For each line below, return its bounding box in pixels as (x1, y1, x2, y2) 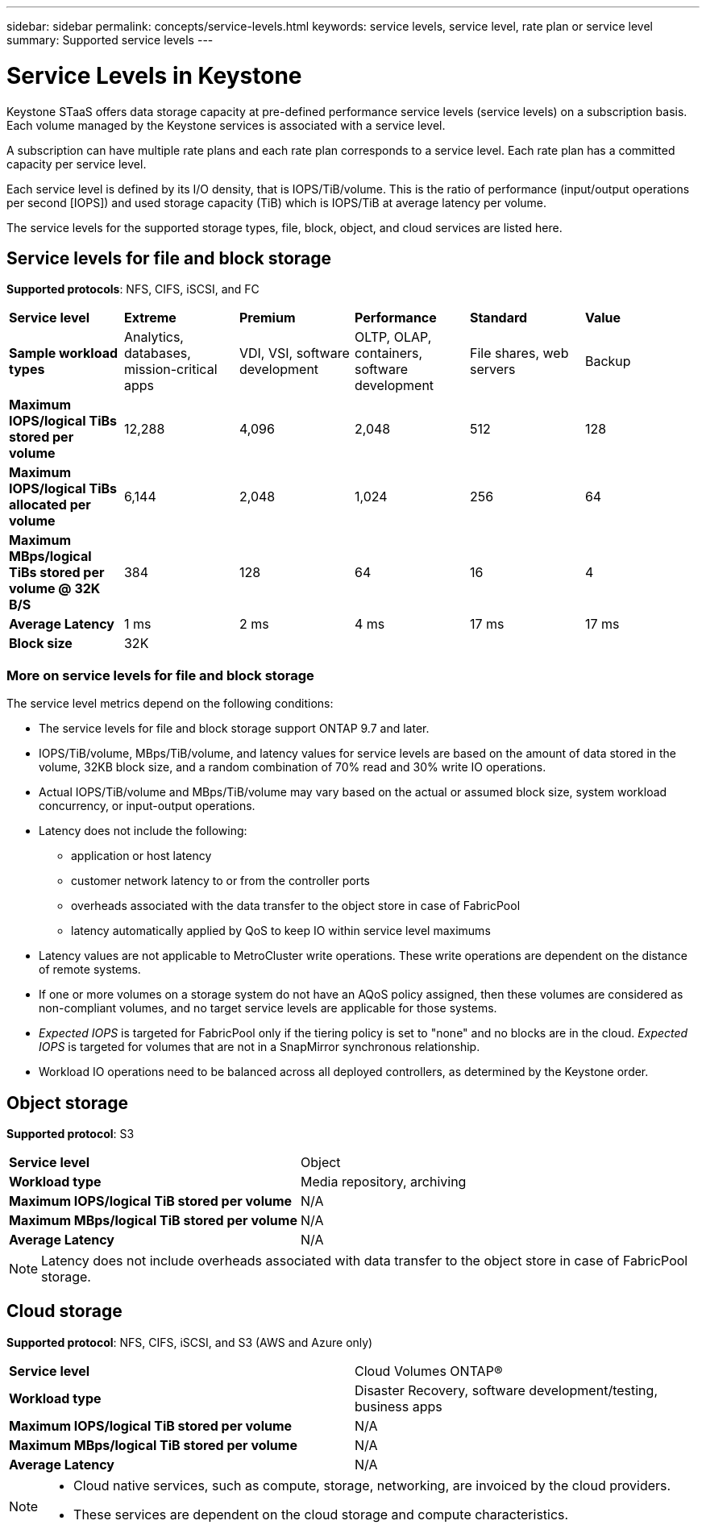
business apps (355, 1398, 442, 1415)
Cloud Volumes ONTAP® (355, 1362, 503, 1379)
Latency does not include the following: (39, 824, 247, 838)
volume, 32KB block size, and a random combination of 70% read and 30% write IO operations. (39, 760, 546, 775)
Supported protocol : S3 (6, 1126, 135, 1141)
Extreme (123, 310, 176, 326)
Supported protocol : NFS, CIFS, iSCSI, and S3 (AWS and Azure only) (6, 1335, 373, 1349)
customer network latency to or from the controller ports (71, 874, 370, 888)
